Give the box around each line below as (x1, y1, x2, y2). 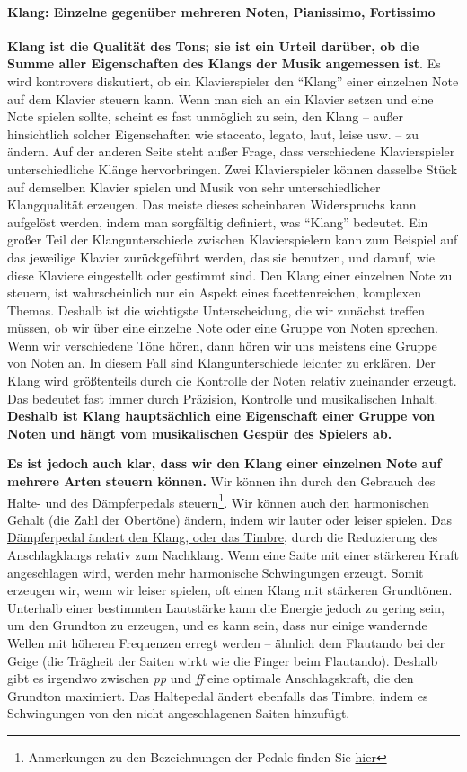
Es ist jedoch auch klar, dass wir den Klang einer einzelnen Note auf (7, 454, 442, 473)
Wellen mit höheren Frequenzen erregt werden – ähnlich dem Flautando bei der (7, 634, 445, 652)
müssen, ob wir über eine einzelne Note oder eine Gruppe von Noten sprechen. (7, 318, 439, 337)
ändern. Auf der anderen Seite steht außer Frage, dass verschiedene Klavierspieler (7, 142, 455, 161)
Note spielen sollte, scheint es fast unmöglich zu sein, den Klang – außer (7, 107, 404, 126)
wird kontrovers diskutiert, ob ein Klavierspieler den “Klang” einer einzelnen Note (7, 71, 459, 90)
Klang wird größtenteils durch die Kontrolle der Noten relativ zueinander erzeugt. (7, 371, 457, 390)
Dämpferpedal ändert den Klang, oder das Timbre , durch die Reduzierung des (7, 528, 438, 546)
